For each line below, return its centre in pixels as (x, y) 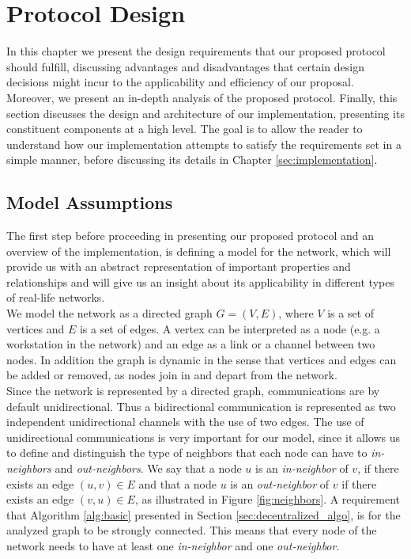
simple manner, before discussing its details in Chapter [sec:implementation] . (192, 160)
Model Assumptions (90, 202)
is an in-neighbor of (302, 468)
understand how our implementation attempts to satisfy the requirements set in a (204, 144)
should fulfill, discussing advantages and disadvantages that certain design (185, 66)
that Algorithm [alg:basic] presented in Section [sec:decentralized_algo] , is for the (204, 514)
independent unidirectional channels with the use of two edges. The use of (185, 422)
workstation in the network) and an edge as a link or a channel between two (191, 344)
